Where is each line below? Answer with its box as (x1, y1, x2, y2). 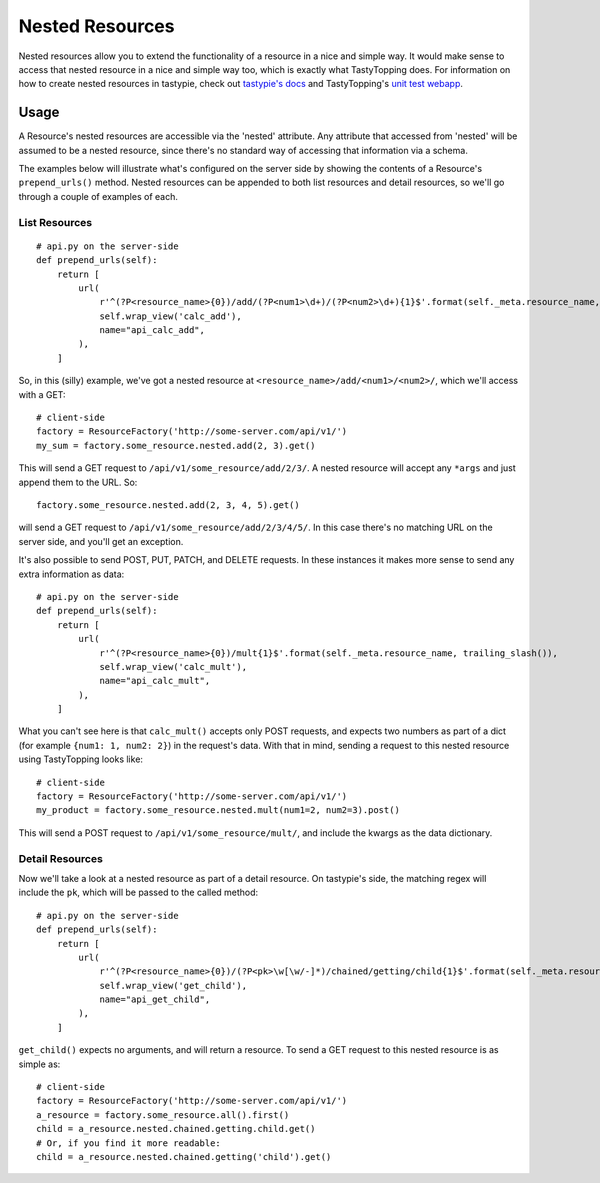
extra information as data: (18, 568, 125, 580)
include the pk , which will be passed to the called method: (18, 886, 259, 899)
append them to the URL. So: (18, 476, 138, 488)
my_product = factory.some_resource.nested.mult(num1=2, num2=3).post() (36, 805, 400, 816)
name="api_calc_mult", (99, 675, 211, 687)
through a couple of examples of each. (18, 190, 179, 202)
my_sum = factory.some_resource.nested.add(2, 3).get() (36, 440, 316, 451)
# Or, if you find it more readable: (36, 1137, 222, 1149)
